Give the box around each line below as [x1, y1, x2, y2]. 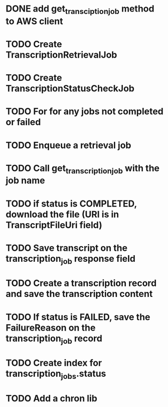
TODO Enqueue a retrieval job [6, 139, 131, 151]
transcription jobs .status [6, 368, 106, 381]
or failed [6, 117, 41, 128]
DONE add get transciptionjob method [6, 3, 154, 16]
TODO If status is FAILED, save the [6, 311, 150, 323]
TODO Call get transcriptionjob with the [6, 162, 160, 176]
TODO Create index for [6, 357, 102, 369]
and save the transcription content [6, 288, 153, 299]
